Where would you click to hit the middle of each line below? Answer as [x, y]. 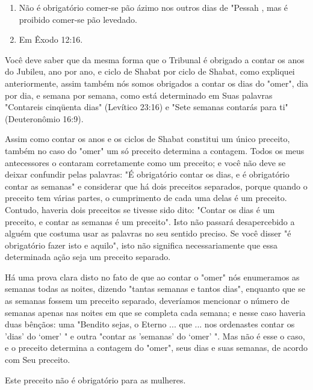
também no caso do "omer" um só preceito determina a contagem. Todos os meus [155, 150]
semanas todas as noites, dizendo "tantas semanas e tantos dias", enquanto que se [155, 289]
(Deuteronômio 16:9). [44, 118]
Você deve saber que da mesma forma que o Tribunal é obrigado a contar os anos [155, 59]
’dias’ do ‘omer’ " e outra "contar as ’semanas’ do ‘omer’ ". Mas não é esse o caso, [155, 336]
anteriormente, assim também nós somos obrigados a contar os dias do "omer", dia [156, 83]
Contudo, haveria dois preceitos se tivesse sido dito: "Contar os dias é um [140, 209]
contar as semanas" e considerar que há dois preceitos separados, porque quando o [156, 186]
